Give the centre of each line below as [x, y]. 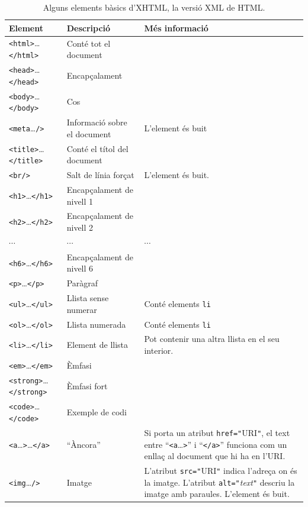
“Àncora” [84, 444]
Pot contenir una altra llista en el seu [212, 339]
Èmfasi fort [87, 385]
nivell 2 [80, 227]
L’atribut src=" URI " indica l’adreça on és [221, 471]
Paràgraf [82, 283]
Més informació [176, 28]
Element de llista [97, 345]
